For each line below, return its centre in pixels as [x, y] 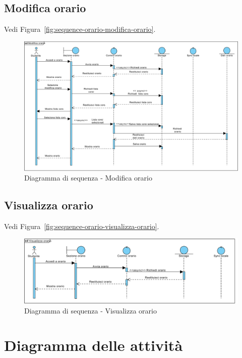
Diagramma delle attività [94, 345]
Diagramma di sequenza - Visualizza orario [90, 310]
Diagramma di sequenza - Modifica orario [88, 178]
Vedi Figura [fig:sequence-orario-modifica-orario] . [80, 29]
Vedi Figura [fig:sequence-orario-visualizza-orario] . [82, 226]
